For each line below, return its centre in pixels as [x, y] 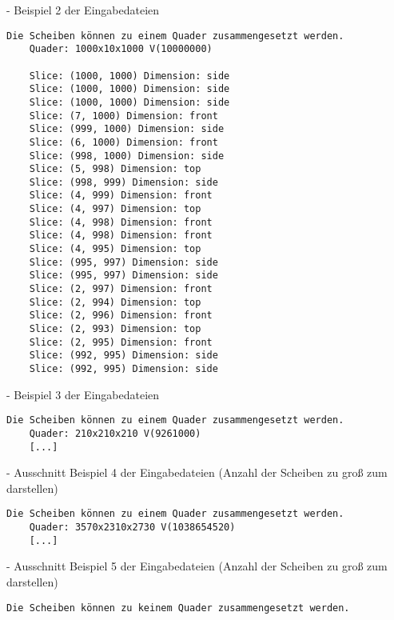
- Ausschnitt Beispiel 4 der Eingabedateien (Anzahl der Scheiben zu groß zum [197, 472]
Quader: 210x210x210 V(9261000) [115, 433]
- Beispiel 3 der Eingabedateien [83, 394]
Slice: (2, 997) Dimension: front [121, 289]
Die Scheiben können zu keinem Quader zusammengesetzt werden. [178, 608]
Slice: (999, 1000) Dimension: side [127, 129]
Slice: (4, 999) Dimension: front [121, 196]
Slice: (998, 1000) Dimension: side [127, 156]
